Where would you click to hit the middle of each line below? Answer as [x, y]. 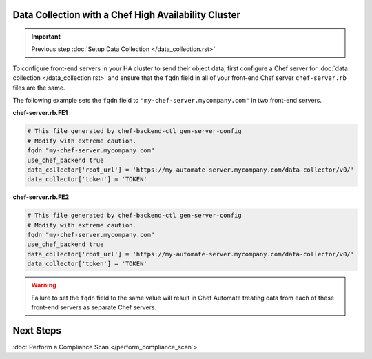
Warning [44, 285]
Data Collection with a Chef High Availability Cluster [127, 15]
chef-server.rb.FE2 [41, 197]
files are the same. [39, 88]
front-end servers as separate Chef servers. [94, 307]
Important [46, 37]
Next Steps [37, 330]
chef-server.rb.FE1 [40, 113]
